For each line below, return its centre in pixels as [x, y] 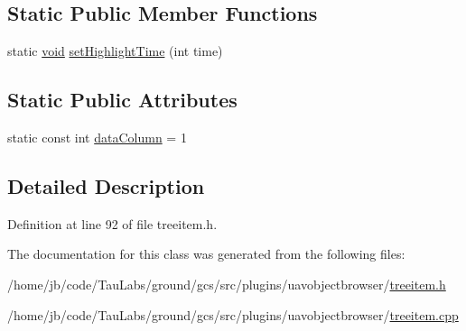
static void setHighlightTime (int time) [115, 51]
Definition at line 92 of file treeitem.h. [112, 223]
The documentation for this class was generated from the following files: [206, 254]
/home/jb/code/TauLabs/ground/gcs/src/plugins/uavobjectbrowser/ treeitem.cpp [233, 314]
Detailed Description [106, 185]
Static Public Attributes [122, 100]
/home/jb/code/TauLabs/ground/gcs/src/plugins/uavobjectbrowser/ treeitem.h [227, 284]
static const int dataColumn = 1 [97, 137]
